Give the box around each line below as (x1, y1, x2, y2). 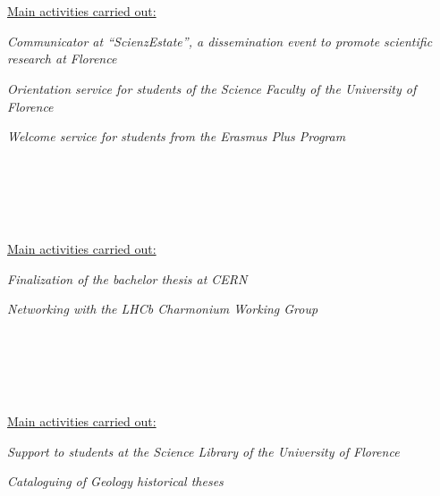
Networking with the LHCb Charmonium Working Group (7, 299, 318, 318)
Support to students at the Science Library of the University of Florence (7, 441, 400, 460)
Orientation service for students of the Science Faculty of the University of (7, 79, 417, 97)
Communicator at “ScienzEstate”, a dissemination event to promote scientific (7, 31, 433, 50)
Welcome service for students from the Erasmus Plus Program (7, 127, 346, 146)
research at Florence (7, 49, 117, 68)
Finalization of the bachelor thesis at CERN (7, 269, 248, 288)
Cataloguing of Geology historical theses (7, 472, 224, 491)
